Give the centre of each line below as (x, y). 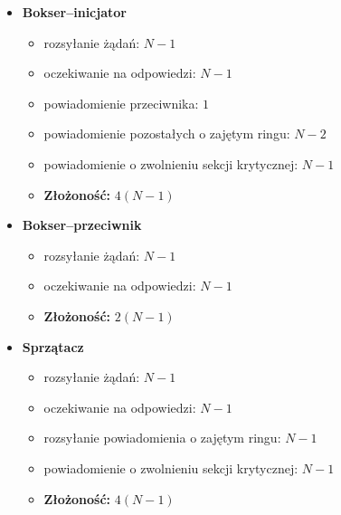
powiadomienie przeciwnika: (121, 103)
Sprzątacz (53, 346)
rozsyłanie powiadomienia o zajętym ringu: (162, 438)
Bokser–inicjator (74, 12)
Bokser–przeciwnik (82, 225)
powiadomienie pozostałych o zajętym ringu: (167, 134)
